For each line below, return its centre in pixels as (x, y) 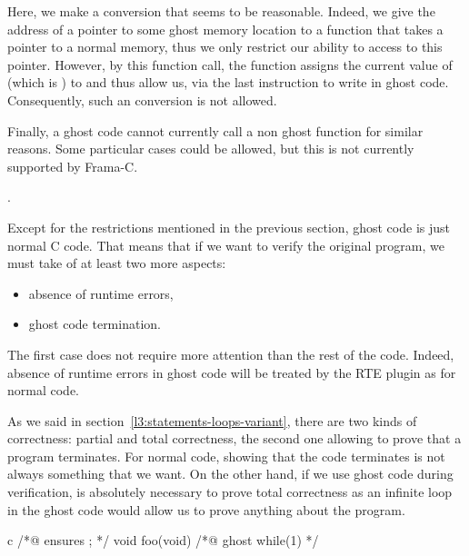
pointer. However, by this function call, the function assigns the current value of (230, 64)
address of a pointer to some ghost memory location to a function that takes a (225, 29)
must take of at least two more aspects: (117, 263)
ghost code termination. (95, 324)
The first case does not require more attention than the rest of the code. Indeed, (231, 354)
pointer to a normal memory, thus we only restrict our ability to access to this (225, 47)
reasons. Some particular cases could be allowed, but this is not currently (211, 149)
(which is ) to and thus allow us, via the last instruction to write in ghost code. (228, 82)
